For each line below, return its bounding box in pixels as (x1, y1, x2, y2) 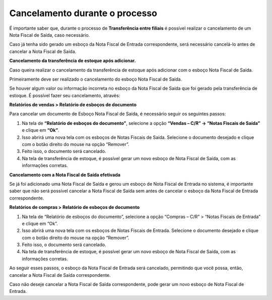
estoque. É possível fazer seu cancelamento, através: (9, 92, 120, 98)
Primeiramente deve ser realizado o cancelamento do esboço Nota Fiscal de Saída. (9, 76, 182, 82)
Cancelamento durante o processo (9, 8, 157, 19)
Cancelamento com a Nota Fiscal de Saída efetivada (9, 172, 121, 178)
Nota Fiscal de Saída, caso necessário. (9, 32, 90, 38)
